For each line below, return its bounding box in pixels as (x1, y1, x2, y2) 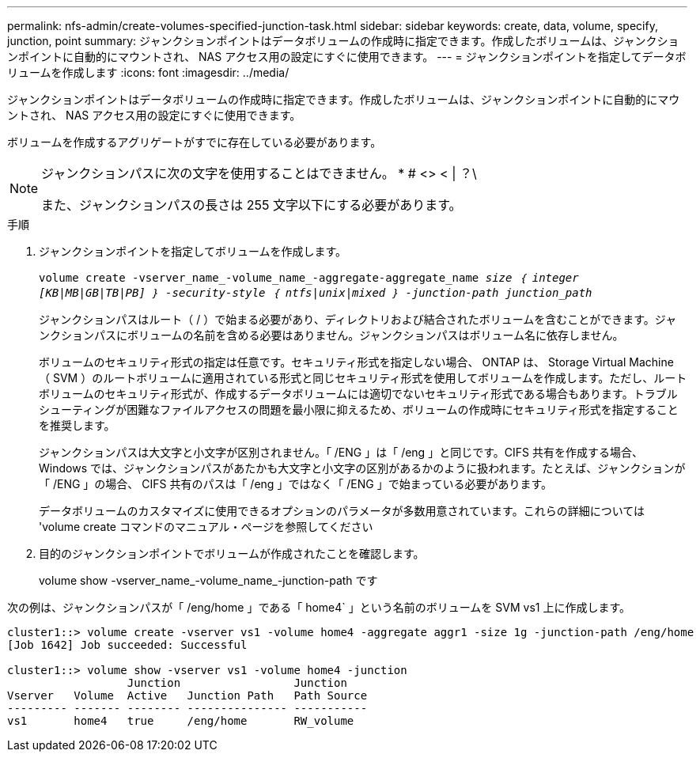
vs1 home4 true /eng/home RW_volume (7, 714, 354, 727)
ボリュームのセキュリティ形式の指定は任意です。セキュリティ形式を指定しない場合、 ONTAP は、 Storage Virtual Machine (39, 355, 674, 369)
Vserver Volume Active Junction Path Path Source (7, 689, 368, 702)
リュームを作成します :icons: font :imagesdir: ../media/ (7, 66, 289, 79)
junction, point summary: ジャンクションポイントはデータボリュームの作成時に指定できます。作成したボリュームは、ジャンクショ (7, 34, 679, 47)
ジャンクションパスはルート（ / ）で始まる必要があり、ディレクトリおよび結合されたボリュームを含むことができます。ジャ (39, 313, 677, 326)
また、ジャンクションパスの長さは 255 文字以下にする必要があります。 (41, 197, 462, 213)
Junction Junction (127, 677, 347, 689)
